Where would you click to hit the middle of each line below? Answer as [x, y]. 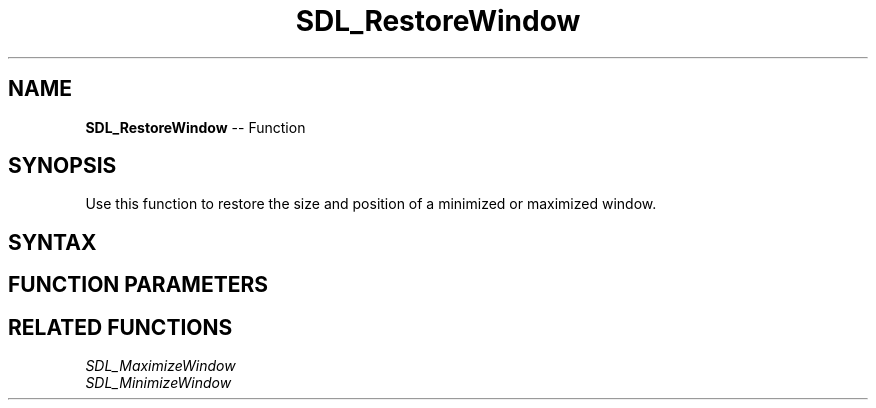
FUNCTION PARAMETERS [138, 285]
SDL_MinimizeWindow [158, 383]
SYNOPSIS [62, 166]
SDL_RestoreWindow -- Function [195, 127]
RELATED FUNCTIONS [120, 327]
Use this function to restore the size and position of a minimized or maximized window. [371, 204]
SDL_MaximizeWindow [160, 366]
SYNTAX [52, 242]
